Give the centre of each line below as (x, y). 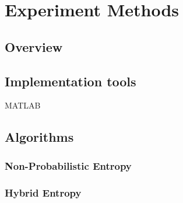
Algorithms (39, 137)
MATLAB (23, 105)
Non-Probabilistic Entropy (68, 165)
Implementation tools (71, 81)
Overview (34, 46)
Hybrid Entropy (43, 192)
